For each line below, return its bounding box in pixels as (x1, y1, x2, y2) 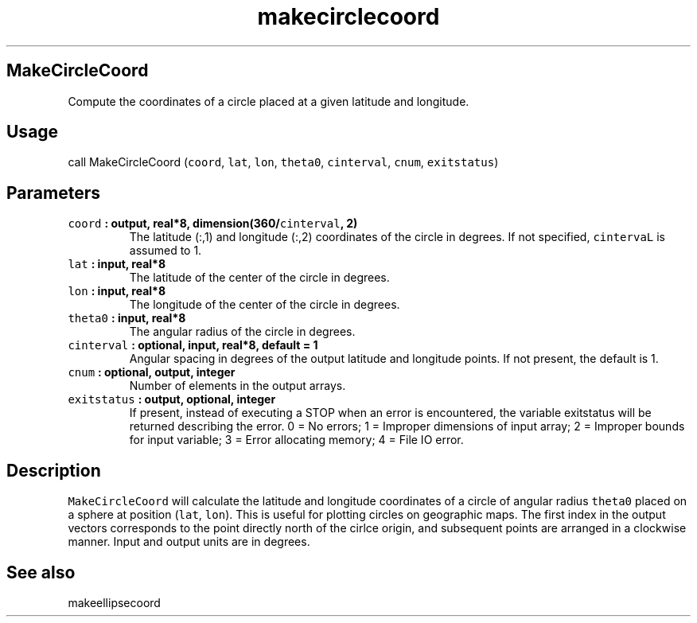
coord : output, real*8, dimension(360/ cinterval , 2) (68, 216, 358, 231)
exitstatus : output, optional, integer (68, 392, 276, 407)
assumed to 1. (129, 243, 202, 258)
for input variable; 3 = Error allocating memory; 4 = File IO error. (129, 433, 464, 447)
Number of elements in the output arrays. (129, 379, 346, 393)
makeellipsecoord (68, 595, 161, 609)
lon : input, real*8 (68, 284, 166, 298)
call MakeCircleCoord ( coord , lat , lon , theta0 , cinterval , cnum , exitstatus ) (68, 155, 499, 169)
